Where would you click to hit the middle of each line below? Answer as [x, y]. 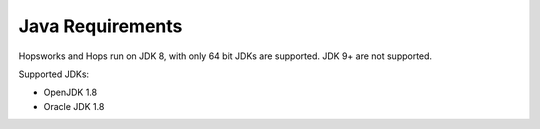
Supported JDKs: [54, 74]
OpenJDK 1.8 [70, 92]
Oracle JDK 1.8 [74, 106]
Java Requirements [100, 26]
